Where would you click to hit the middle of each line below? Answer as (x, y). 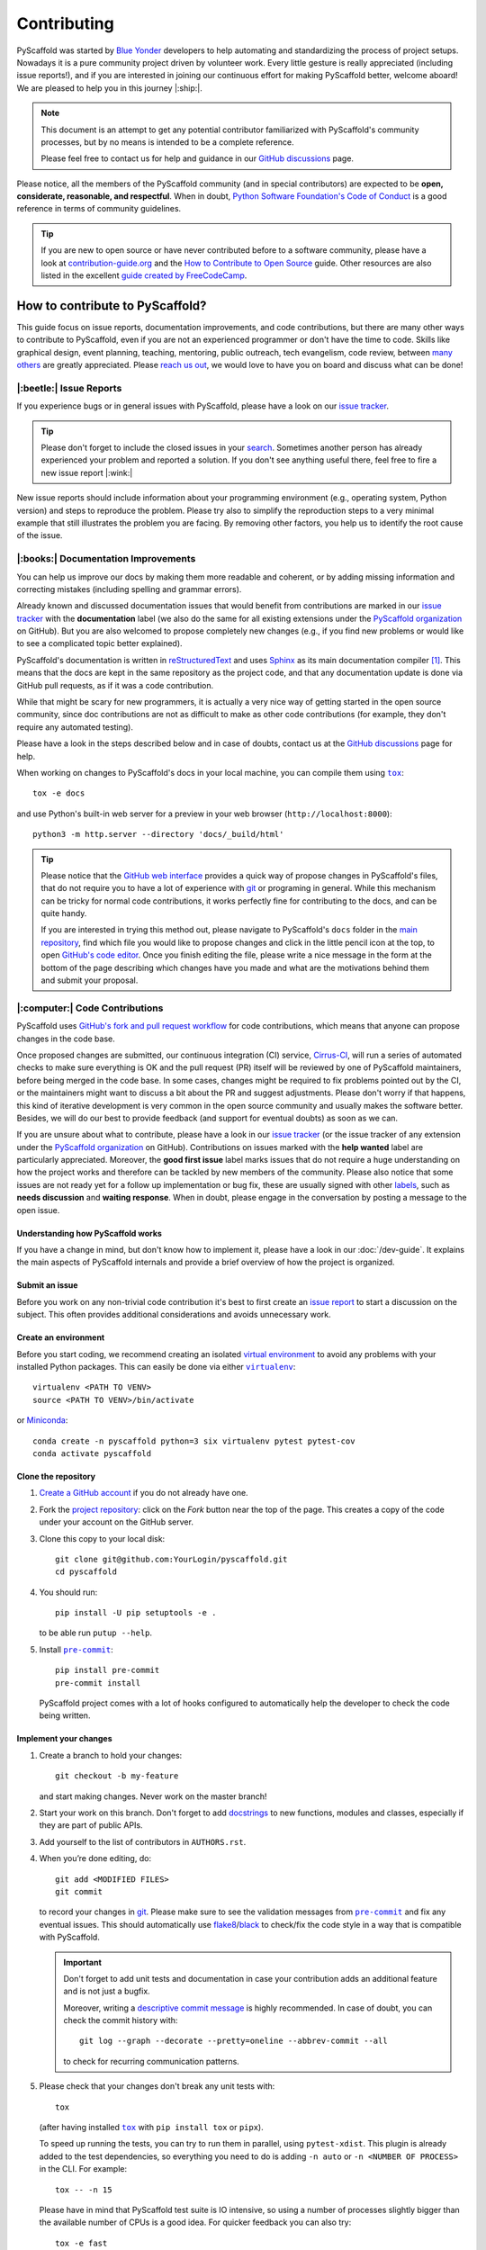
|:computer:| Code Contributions (90, 1008)
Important (83, 1962)
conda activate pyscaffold (92, 1453)
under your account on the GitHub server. (116, 1522)
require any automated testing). (75, 727)
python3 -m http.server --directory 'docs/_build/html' (158, 834)
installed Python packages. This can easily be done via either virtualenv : (156, 1367)
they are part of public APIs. (91, 1825)
